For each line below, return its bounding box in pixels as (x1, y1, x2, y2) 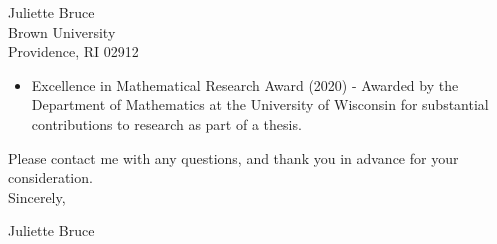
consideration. (8, 167, 93, 188)
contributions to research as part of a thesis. (31, 113, 302, 134)
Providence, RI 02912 (8, 41, 139, 62)
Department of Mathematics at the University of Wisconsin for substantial (31, 94, 489, 115)
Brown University (8, 21, 116, 42)
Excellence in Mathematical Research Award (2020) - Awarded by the (31, 74, 459, 95)
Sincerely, (8, 186, 66, 207)
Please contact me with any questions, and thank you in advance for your (8, 147, 459, 168)
